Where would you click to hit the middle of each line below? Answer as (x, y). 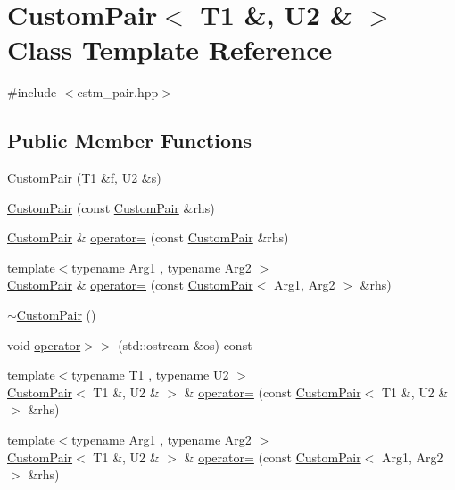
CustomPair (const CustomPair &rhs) (111, 207)
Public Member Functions (129, 140)
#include (32, 92)
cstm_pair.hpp (118, 92)
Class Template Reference (170, 49)
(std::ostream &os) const (185, 344)
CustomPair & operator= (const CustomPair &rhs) (148, 237)
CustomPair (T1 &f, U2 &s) (84, 178)
